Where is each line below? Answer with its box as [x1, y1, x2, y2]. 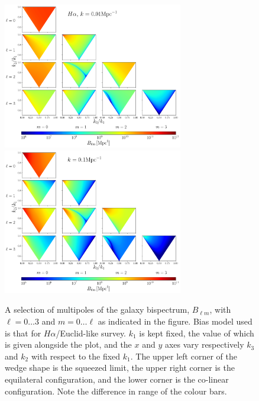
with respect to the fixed [31, 349, 121, 362]
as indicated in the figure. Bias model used [98, 315, 252, 328]
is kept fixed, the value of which [139, 326, 254, 339]
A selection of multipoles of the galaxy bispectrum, [5, 303, 190, 316]
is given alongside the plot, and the [5, 338, 132, 351]
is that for [5, 326, 41, 339]
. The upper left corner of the [130, 349, 237, 362]
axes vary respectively [164, 338, 244, 351]
